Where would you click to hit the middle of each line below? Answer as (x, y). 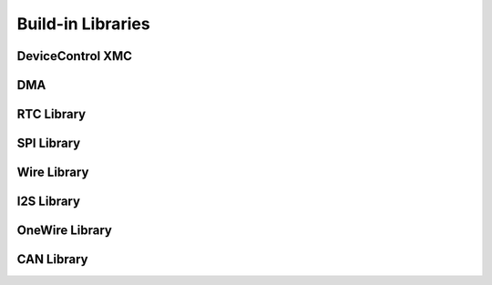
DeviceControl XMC (74, 56)
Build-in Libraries (83, 24)
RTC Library (51, 114)
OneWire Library (65, 231)
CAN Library (52, 260)
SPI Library (49, 143)
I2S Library (49, 202)
